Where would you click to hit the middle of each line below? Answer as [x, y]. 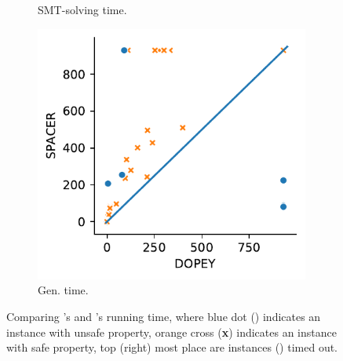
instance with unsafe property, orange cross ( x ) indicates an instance [171, 332]
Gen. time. [63, 290]
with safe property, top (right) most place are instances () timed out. [172, 347]
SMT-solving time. [82, 9]
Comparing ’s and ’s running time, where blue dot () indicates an [164, 316]
